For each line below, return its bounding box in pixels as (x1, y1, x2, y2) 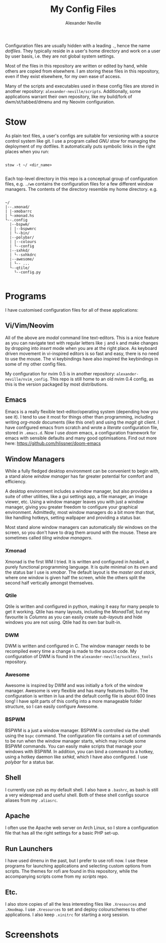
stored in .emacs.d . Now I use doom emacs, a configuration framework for (5, 430, 156, 436)
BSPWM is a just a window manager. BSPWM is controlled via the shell (5, 727, 150, 733)
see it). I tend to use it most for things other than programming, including (5, 414, 154, 420)
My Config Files (50, 3, 116, 15)
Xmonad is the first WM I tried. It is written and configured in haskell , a (5, 558, 149, 565)
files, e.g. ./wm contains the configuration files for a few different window (5, 180, 154, 187)
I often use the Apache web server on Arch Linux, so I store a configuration (5, 825, 159, 831)
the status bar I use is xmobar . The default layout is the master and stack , (5, 569, 156, 575)
